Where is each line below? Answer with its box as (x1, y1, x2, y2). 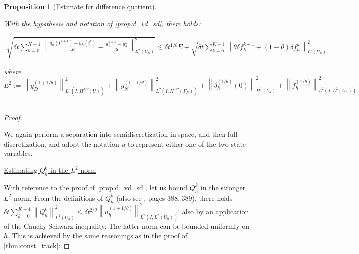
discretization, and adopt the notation (4, 138, 119, 149)
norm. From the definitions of (13, 192, 103, 203)
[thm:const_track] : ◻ (4, 240, 70, 250)
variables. (4, 148, 33, 158)
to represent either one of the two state (128, 138, 246, 149)
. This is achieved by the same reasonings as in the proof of (8, 230, 188, 241)
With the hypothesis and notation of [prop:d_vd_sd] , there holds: (4, 18, 201, 28)
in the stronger (200, 182, 246, 192)
